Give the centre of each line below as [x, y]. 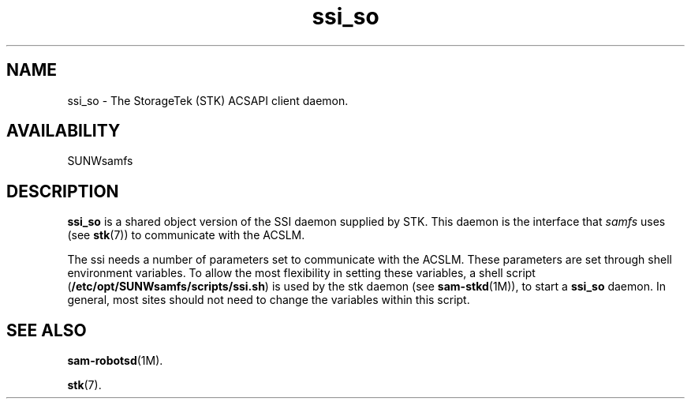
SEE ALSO [47, 330]
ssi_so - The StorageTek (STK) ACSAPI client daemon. [208, 100]
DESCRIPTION [63, 191]
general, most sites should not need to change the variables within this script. [269, 300]
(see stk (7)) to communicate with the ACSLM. [186, 235]
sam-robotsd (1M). [115, 361]
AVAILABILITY [63, 131]
